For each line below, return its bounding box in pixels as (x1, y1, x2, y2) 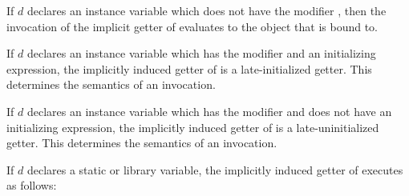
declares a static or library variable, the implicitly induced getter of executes (26, 161, 403, 178)
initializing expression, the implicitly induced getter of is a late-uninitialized (6, 118, 379, 135)
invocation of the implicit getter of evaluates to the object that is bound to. (6, 18, 378, 34)
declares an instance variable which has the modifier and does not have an (26, 102, 392, 119)
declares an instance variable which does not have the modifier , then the (26, 2, 387, 18)
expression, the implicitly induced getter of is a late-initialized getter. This (6, 60, 372, 77)
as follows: (6, 177, 57, 194)
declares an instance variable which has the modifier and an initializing (26, 45, 376, 62)
